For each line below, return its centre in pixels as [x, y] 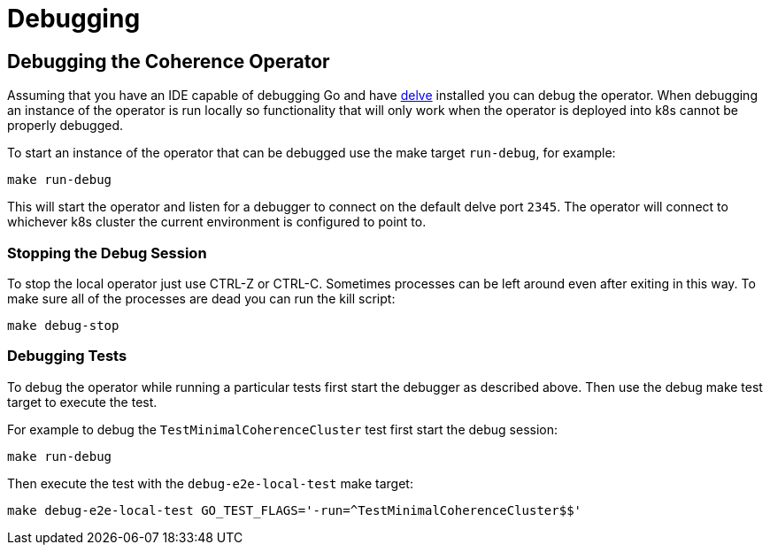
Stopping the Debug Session [107, 253]
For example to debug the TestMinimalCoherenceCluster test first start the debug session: [283, 429]
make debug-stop [63, 325]
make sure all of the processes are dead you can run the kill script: [201, 298]
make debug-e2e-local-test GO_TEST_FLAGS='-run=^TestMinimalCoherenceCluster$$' [295, 510]
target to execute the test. [82, 402]
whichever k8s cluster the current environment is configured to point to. [217, 222]
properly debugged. [65, 126]
